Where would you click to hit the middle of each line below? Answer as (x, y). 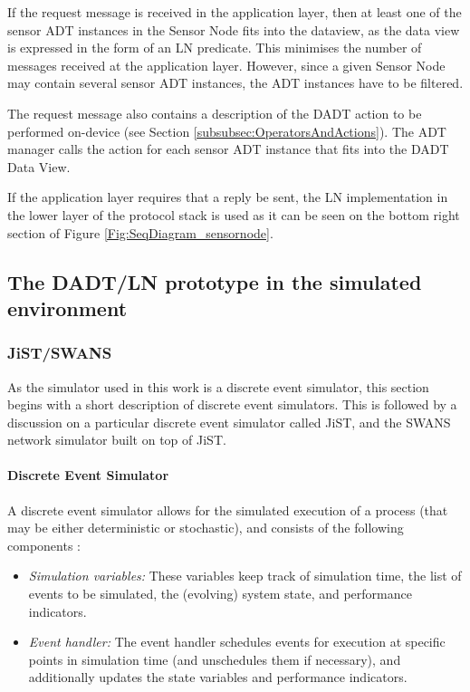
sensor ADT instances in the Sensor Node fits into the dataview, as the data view (234, 29)
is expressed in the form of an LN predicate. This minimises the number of (215, 48)
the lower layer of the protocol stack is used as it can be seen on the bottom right (234, 214)
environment (67, 308)
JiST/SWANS (60, 353)
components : (44, 545)
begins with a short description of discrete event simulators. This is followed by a (232, 404)
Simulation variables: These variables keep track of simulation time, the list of (245, 576)
